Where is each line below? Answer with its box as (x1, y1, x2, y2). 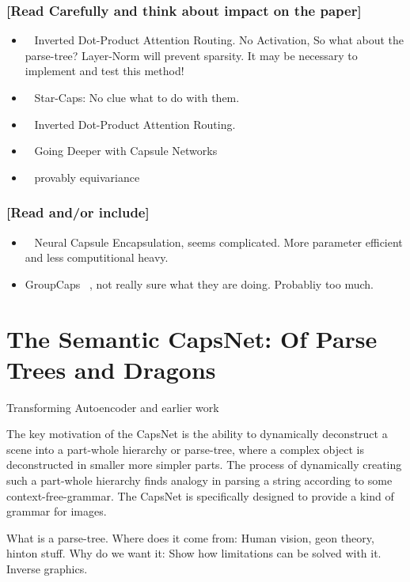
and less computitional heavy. (25, 249, 169, 266)
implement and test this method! (25, 62, 184, 79)
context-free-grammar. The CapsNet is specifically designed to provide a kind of (6, 487, 394, 504)
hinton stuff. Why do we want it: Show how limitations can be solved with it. (6, 545, 382, 561)
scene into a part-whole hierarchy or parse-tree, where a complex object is (6, 440, 364, 457)
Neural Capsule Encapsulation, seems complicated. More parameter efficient (34, 233, 403, 250)
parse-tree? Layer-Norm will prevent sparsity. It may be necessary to (25, 47, 358, 63)
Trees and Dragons (6, 353, 216, 385)
